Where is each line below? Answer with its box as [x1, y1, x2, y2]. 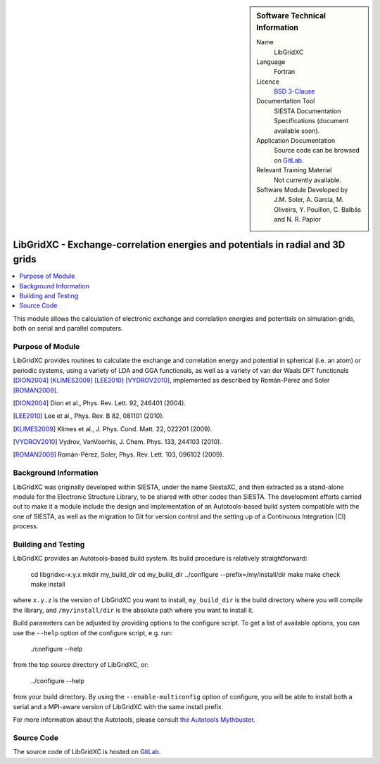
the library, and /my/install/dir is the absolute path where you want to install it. [13, 606, 255, 614]
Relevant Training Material [256, 166, 332, 174]
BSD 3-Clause [274, 87, 315, 96]
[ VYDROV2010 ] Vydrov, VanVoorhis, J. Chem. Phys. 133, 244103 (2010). [13, 438, 222, 446]
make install [30, 580, 65, 589]
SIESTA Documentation [274, 106, 341, 115]
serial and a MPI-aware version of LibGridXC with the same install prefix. [13, 702, 224, 711]
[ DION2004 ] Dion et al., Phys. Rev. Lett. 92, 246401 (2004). [13, 398, 186, 407]
